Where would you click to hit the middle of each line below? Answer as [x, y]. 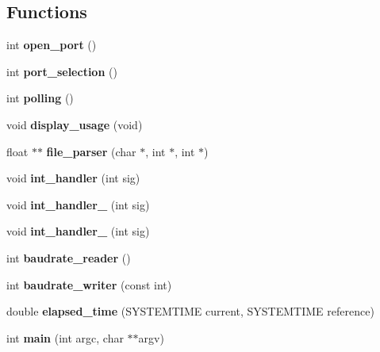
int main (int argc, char [65, 337]
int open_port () [52, 45]
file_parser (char [91, 151]
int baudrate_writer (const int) [89, 284]
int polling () [40, 98]
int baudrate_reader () [69, 257]
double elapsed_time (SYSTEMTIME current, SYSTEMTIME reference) [190, 311]
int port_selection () [62, 71]
